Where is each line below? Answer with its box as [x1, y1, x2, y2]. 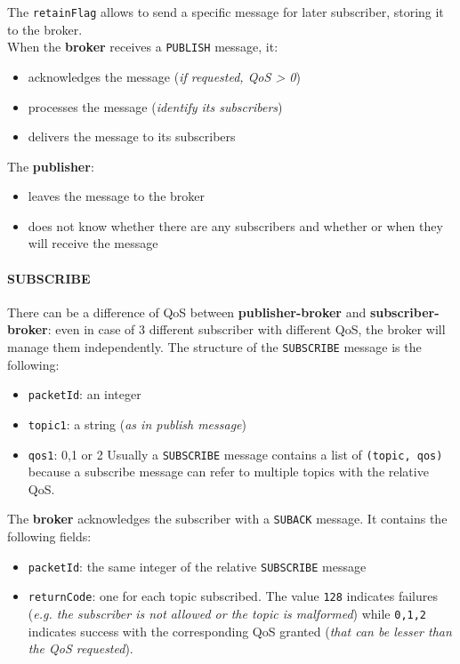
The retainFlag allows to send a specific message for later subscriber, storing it [7, 3, 444, 20]
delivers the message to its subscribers [28, 127, 236, 146]
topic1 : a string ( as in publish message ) [28, 414, 246, 433]
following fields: [7, 527, 92, 546]
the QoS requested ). [28, 639, 133, 658]
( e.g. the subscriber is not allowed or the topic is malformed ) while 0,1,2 [28, 604, 427, 623]
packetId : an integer [28, 385, 141, 404]
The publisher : [7, 156, 94, 175]
